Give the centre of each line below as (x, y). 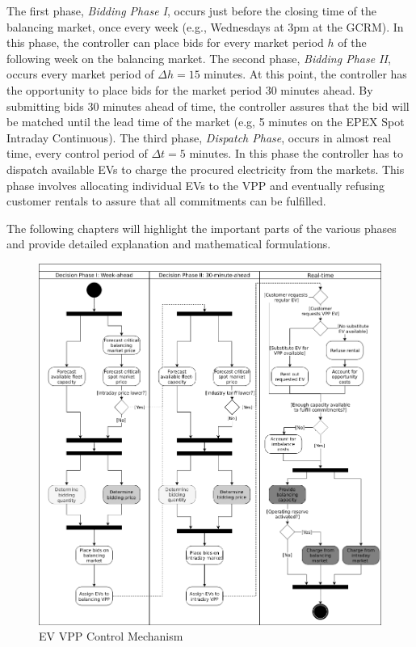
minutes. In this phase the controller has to (296, 153)
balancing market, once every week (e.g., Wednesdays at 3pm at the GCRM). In (205, 26)
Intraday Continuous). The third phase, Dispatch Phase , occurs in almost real (199, 137)
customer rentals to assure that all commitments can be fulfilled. (166, 201)
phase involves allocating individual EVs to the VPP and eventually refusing (196, 185)
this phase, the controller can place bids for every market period (165, 42)
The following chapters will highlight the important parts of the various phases (202, 228)
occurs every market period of (80, 74)
